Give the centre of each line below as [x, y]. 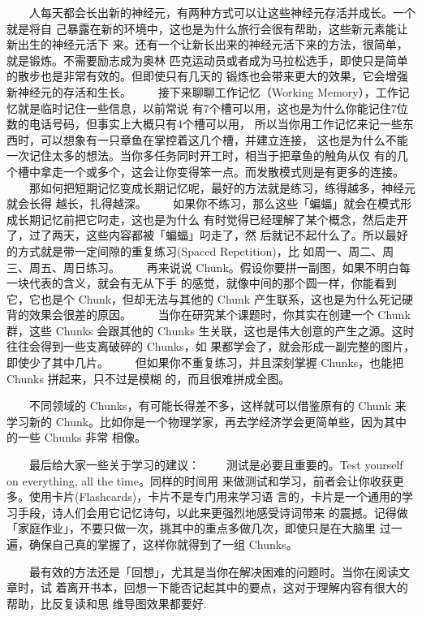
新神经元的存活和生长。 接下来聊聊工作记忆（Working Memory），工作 [202, 91]
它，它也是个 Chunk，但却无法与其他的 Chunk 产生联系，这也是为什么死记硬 [210, 298]
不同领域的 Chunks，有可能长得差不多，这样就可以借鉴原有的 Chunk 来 [217, 406]
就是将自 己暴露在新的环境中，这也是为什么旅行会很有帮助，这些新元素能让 [207, 28]
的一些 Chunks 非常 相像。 [76, 437]
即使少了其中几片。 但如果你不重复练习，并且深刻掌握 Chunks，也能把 [205, 362]
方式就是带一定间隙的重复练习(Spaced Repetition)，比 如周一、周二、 [200, 250]
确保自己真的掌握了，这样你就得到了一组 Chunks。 [163, 544]
